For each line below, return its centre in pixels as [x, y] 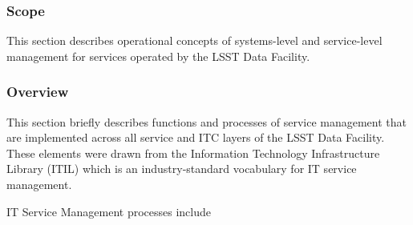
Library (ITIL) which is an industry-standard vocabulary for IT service [182, 169]
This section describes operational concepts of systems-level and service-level [194, 40]
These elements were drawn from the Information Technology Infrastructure [193, 153]
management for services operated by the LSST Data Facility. [158, 56]
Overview [38, 92]
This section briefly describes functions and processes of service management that [206, 121]
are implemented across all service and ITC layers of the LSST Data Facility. [196, 137]
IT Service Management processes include [109, 211]
